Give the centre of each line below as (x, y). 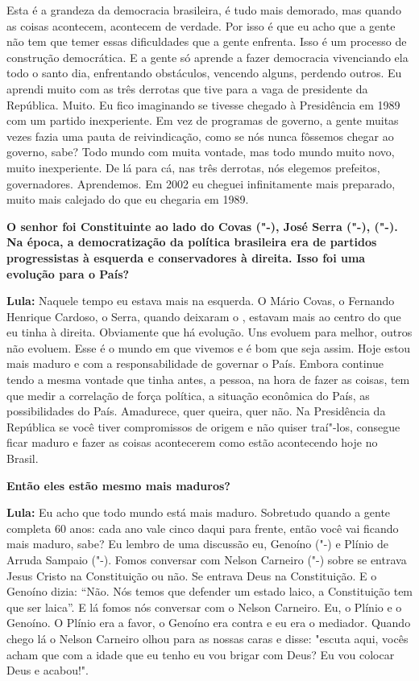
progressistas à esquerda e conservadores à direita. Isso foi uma (186, 257)
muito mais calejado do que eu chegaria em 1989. (128, 199)
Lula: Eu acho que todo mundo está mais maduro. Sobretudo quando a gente (199, 512)
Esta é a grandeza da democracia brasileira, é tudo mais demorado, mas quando (204, 10)
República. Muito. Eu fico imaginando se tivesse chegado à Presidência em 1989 (203, 104)
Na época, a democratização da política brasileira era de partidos (192, 242)
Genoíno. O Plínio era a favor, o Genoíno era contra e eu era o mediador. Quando (209, 623)
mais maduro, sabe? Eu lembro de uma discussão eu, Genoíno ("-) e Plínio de (197, 544)
